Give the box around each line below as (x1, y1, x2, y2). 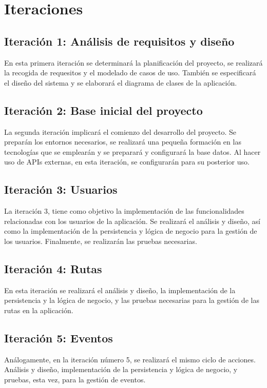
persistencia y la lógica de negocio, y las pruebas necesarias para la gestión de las (4, 295, 259, 305)
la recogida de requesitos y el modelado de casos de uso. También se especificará (4, 67, 256, 78)
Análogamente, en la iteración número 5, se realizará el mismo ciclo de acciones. (4, 354, 256, 364)
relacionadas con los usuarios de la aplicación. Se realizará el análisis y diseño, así (4, 215, 260, 226)
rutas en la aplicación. (4, 304, 73, 315)
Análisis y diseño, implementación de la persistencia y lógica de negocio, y (4, 364, 238, 375)
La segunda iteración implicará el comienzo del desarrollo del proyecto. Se (4, 126, 237, 137)
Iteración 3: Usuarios (4, 181, 118, 197)
